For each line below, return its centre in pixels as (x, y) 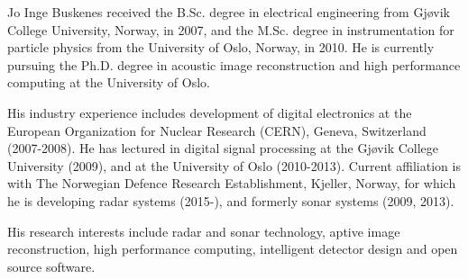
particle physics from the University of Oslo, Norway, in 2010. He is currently (221, 47)
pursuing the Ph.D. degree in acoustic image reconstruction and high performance (234, 64)
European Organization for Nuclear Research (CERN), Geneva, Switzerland (217, 130)
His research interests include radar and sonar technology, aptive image (204, 231)
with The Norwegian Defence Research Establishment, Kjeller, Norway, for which (232, 183)
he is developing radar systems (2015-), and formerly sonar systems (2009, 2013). (231, 200)
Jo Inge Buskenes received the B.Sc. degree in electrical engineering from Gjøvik (229, 12)
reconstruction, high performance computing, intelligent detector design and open (233, 249)
